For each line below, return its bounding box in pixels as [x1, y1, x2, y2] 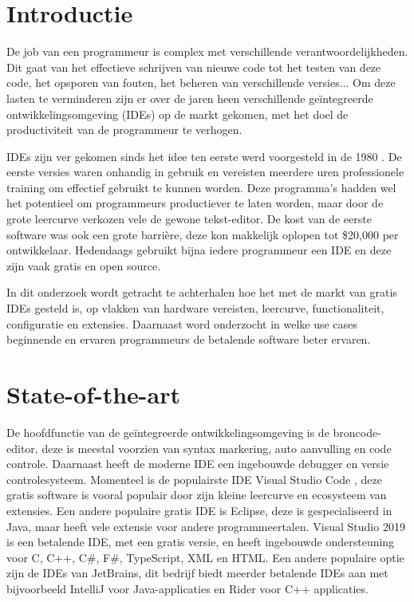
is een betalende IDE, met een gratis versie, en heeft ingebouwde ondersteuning [6, 533, 395, 550]
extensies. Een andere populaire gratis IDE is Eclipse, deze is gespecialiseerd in [6, 502, 392, 518]
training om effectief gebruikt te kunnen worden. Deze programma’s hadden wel [6, 179, 396, 195]
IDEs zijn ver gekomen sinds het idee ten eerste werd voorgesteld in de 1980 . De [6, 148, 402, 164]
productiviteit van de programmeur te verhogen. [6, 121, 242, 138]
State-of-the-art [6, 378, 181, 410]
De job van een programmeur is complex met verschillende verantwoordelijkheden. [6, 43, 408, 60]
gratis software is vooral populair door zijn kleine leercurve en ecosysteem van [6, 486, 387, 503]
